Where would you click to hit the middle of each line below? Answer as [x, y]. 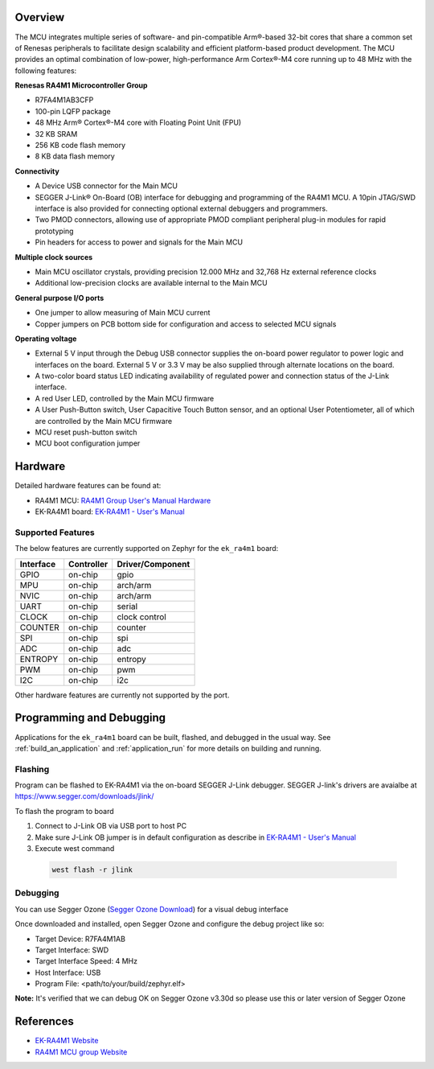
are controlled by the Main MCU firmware [104, 421]
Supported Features [55, 532]
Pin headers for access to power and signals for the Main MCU [139, 242]
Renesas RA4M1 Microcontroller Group [81, 85]
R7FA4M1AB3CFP [64, 100]
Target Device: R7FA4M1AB [80, 939]
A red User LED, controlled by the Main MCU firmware [125, 398]
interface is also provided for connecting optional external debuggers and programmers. [182, 208]
